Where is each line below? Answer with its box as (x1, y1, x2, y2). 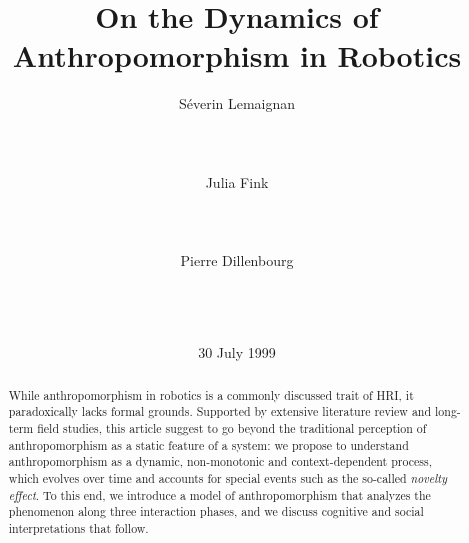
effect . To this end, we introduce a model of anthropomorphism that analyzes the (8, 486, 431, 503)
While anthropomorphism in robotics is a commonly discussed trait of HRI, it (8, 386, 414, 403)
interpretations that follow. (8, 520, 149, 537)
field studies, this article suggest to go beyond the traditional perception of (37, 420, 427, 437)
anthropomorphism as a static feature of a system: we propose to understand (8, 436, 409, 453)
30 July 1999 (198, 342, 276, 363)
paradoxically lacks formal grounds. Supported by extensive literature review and (8, 403, 432, 420)
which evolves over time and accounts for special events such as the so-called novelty (8, 470, 448, 487)
